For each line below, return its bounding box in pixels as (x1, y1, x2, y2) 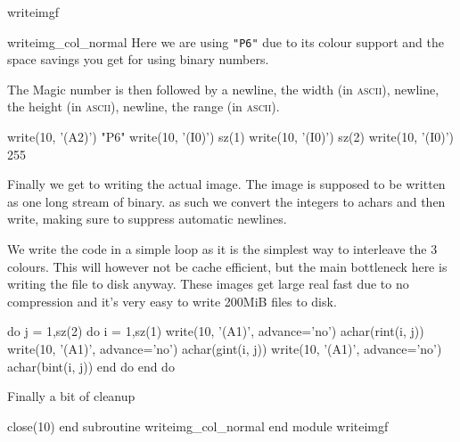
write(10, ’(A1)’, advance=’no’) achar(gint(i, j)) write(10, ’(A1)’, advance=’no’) (7, 339, 442, 357)
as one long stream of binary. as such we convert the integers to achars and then (7, 192, 446, 210)
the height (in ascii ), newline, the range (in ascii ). (7, 97, 280, 116)
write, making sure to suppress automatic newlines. (7, 209, 287, 228)
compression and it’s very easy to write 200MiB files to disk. (7, 291, 337, 310)
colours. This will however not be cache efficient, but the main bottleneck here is (7, 257, 448, 275)
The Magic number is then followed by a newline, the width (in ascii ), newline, (7, 79, 439, 98)
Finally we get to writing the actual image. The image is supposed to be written (7, 175, 446, 193)
